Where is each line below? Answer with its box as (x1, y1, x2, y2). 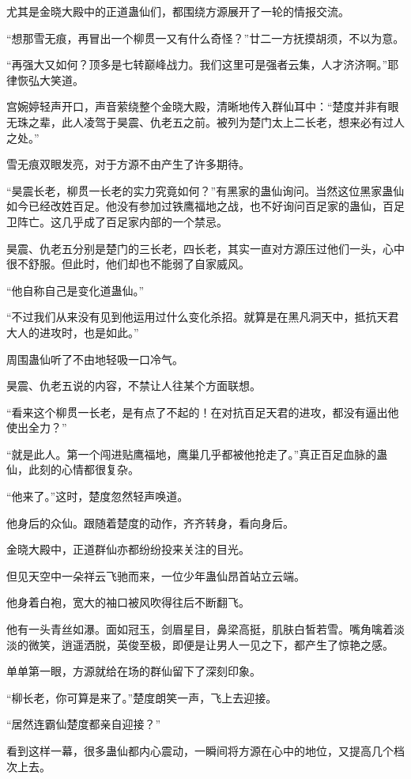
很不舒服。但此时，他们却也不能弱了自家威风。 (6, 255, 250, 272)
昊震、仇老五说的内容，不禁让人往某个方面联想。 (6, 377, 261, 394)
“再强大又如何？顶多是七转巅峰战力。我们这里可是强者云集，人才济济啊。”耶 (6, 56, 399, 73)
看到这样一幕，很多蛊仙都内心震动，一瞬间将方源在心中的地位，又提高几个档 (6, 743, 405, 758)
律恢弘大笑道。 (6, 71, 84, 88)
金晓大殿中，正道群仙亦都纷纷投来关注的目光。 (6, 541, 250, 558)
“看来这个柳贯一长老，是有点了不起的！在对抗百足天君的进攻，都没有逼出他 (6, 403, 399, 420)
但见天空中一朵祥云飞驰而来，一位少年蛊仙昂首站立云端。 (6, 567, 305, 584)
